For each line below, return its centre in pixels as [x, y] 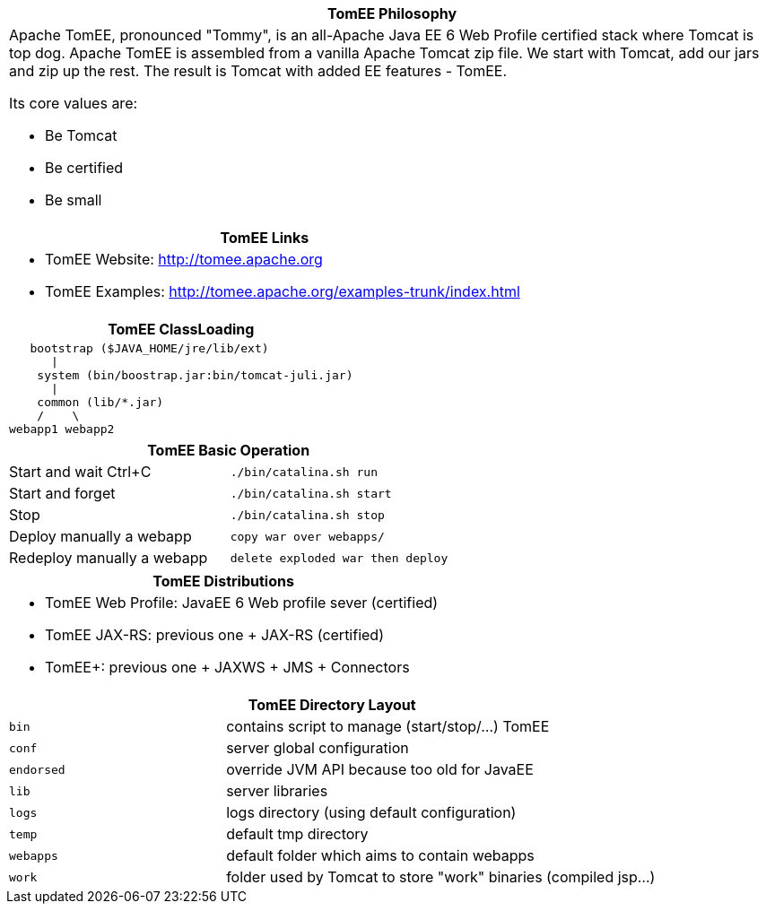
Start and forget [62, 493]
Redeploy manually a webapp [109, 558]
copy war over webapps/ [307, 536]
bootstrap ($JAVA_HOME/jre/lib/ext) [149, 348]
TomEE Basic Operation [229, 450]
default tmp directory [297, 834]
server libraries [277, 791]
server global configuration [318, 748]
